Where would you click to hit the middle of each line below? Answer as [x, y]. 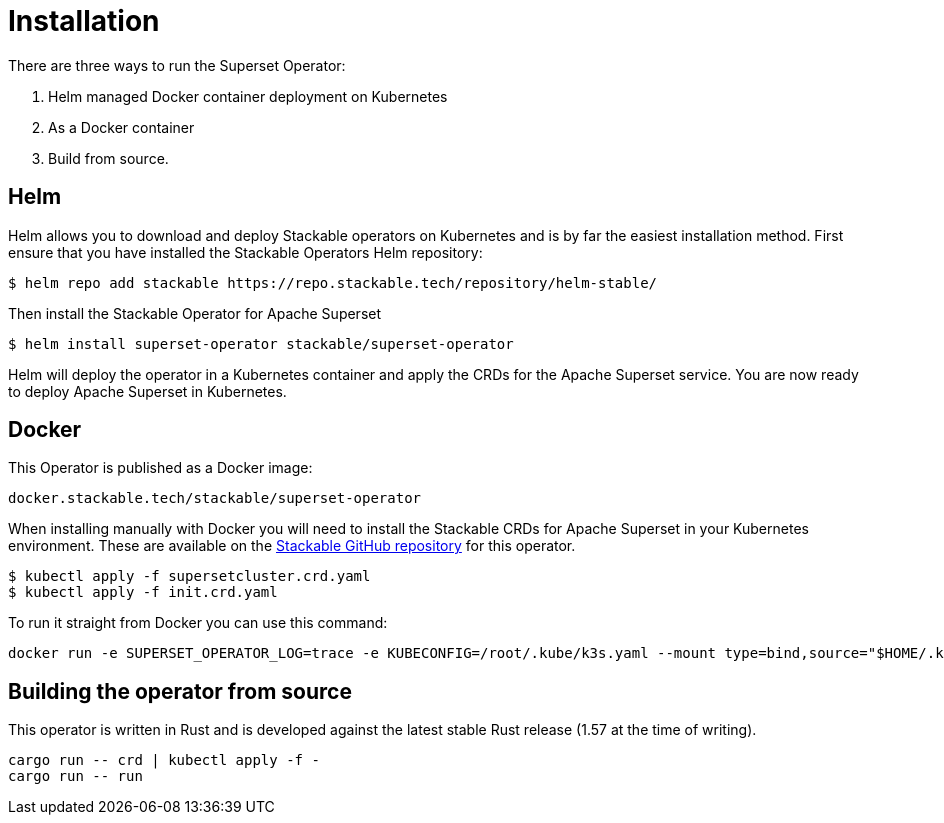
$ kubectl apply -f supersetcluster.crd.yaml [189, 576]
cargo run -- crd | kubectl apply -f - [164, 760]
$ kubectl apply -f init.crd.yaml [143, 592]
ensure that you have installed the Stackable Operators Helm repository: [245, 252]
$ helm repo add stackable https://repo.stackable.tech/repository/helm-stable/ [333, 282]
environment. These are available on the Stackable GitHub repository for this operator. [292, 546]
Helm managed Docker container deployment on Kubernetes [248, 96]
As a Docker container [121, 127]
